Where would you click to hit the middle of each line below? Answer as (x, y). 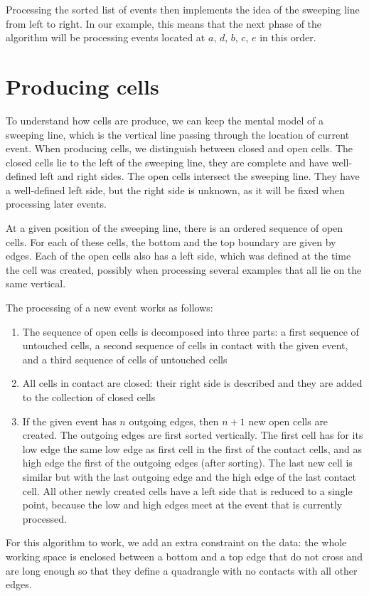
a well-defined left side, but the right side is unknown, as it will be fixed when (175, 190)
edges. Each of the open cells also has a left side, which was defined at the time (178, 256)
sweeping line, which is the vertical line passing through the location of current (178, 134)
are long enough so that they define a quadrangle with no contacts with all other (182, 570)
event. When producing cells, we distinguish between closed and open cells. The (180, 148)
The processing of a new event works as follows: (109, 308)
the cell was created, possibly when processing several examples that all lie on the (184, 269)
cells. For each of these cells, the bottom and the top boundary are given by (171, 241)
